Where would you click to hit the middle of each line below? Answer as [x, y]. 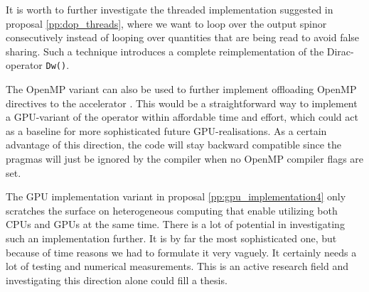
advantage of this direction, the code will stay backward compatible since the [174, 145]
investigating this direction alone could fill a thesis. [117, 280]
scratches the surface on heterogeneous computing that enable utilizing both [172, 210]
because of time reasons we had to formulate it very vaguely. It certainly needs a [181, 252]
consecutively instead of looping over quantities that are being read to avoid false [183, 37]
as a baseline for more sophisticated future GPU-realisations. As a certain [166, 130]
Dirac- [340, 51]
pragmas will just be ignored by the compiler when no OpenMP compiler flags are [185, 158]
